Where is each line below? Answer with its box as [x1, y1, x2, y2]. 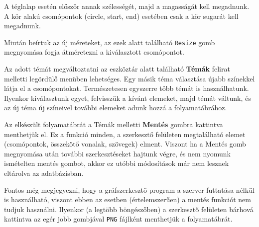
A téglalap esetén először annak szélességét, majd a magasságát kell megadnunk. [4, 1, 250, 11]
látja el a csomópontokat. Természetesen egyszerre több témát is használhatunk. [4, 83, 249, 93]
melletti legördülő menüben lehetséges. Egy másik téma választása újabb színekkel [4, 73, 255, 83]
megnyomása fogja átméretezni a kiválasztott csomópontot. [4, 47, 184, 57]
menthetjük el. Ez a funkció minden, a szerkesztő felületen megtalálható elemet [4, 129, 246, 139]
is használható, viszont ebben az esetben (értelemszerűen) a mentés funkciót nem [4, 194, 251, 205]
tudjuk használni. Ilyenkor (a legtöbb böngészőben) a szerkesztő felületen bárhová [4, 204, 254, 214]
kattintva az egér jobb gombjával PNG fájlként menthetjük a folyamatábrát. [4, 214, 233, 224]
